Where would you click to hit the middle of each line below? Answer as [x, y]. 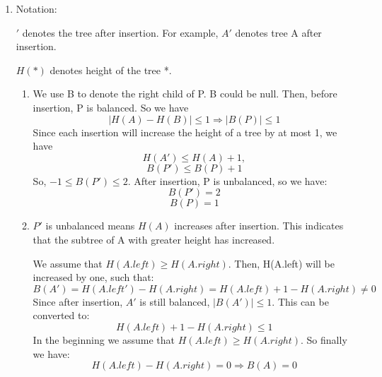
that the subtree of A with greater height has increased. [154, 239]
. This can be [300, 301]
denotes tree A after [278, 32]
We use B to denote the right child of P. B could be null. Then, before [185, 94]
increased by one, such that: [93, 277]
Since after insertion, [78, 301]
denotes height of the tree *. [111, 70]
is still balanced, [175, 301]
